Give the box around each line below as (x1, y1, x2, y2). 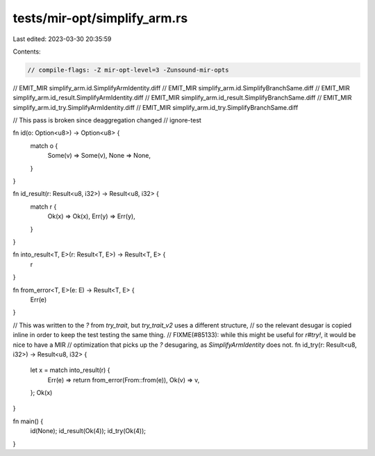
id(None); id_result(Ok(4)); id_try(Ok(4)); (30, 427, 146, 435)
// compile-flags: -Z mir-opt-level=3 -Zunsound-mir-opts (27, 66, 229, 74)
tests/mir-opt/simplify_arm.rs (12, 10, 188, 26)
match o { (30, 141, 58, 149)
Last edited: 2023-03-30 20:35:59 (12, 35, 112, 43)
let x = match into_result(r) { (30, 366, 110, 375)
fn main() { (12, 417, 44, 425)
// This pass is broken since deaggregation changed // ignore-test (12, 116, 201, 124)
